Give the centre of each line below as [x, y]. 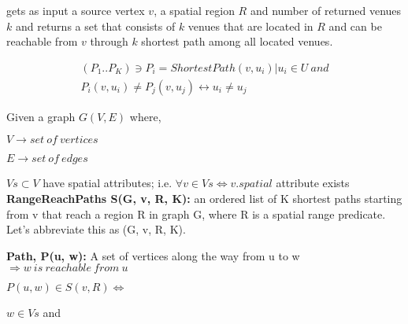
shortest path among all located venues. [237, 41]
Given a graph [41, 116]
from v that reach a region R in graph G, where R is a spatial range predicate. [196, 214]
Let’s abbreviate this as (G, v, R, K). [96, 229]
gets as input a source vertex [76, 10]
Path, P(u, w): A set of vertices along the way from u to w [153, 255]
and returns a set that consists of [95, 26]
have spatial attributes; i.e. [108, 183]
